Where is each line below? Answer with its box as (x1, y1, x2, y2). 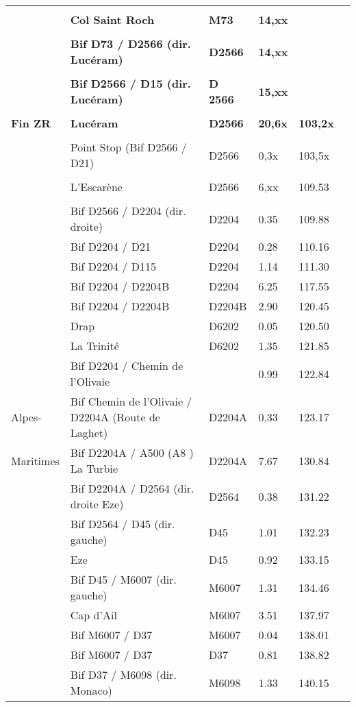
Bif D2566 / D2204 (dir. (70, 203, 186, 219)
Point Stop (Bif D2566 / (70, 139, 187, 155)
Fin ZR (11, 115, 51, 131)
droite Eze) (70, 496, 124, 512)
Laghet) (70, 425, 108, 441)
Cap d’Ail (70, 607, 117, 623)
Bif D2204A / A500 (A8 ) (70, 445, 194, 460)
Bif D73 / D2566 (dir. (70, 36, 191, 51)
